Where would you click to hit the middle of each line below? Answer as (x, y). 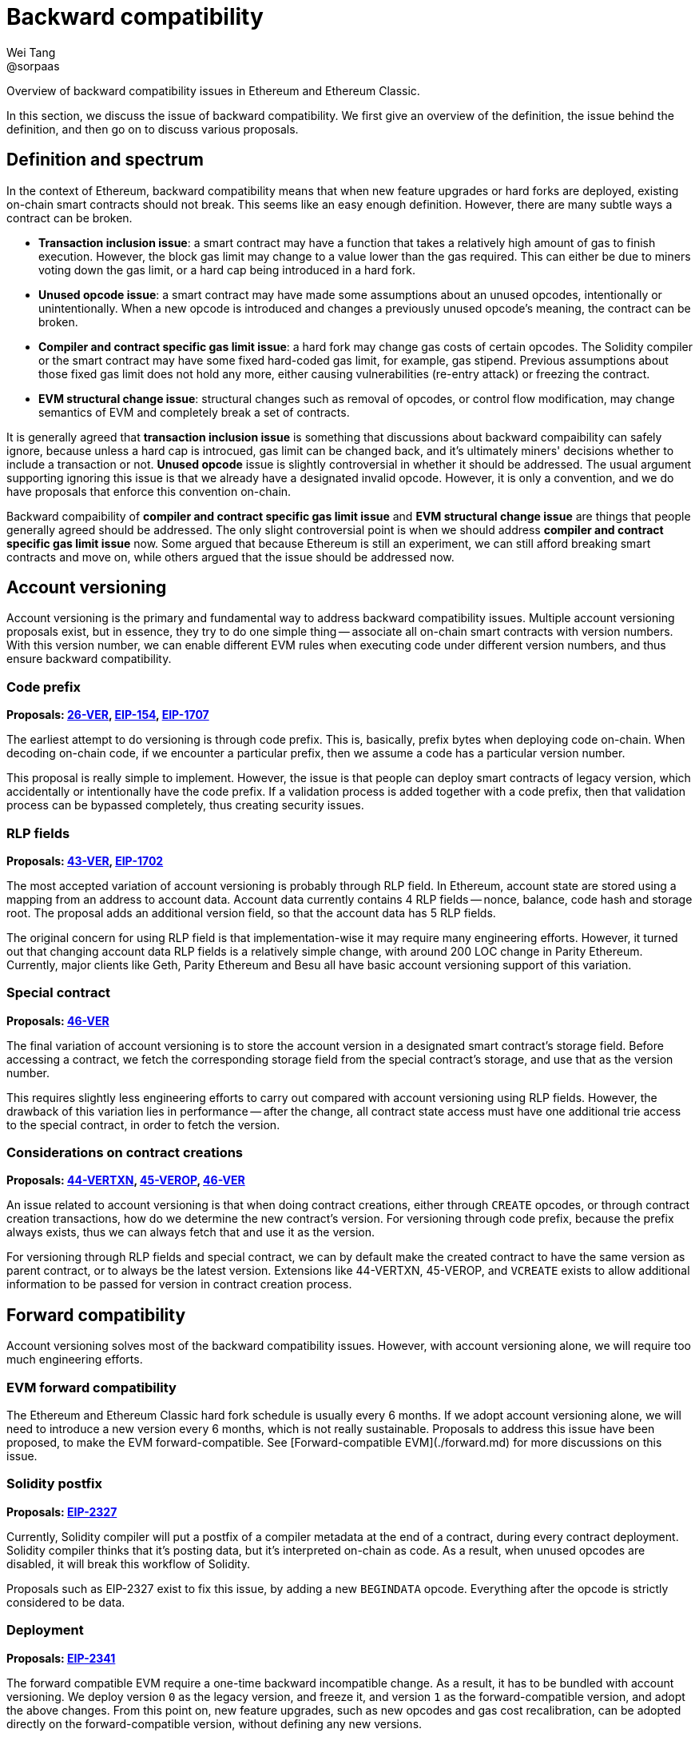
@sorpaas (33, 66)
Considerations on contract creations (125, 1153)
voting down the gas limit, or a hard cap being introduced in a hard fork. (227, 270)
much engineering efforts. (75, 1360)
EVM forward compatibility (91, 1387)
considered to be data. (66, 1602)
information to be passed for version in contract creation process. (179, 1284)
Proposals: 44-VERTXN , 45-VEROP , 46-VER (126, 1180)
